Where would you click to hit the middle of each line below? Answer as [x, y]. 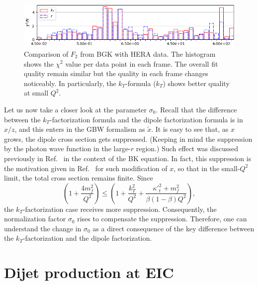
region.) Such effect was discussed [187, 148]
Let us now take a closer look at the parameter [76, 109]
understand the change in [43, 228]
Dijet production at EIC [89, 272]
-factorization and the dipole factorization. [87, 238]
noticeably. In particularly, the [70, 83]
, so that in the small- [207, 168]
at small [36, 93]
